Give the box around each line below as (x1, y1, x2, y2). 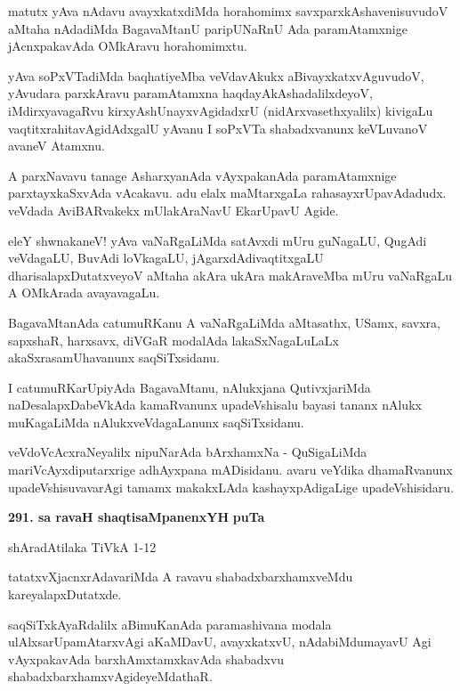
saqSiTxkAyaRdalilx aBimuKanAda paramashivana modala (8, 614, 332, 633)
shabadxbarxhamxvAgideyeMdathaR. (8, 667, 213, 686)
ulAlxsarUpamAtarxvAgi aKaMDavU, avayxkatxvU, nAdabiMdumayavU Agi (8, 632, 432, 651)
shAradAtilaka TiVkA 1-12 (8, 537, 157, 556)
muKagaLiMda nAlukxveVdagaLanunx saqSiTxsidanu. (8, 412, 304, 431)
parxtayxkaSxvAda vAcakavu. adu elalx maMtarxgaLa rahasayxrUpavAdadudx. (8, 183, 447, 202)
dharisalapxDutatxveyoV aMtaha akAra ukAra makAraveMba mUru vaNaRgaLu (8, 265, 453, 284)
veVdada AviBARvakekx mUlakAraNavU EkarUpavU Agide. (8, 200, 339, 219)
